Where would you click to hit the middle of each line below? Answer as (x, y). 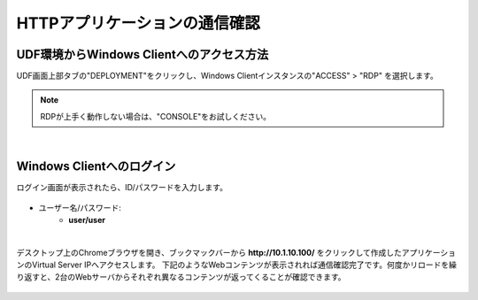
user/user (87, 219)
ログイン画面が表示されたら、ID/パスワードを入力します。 (122, 188)
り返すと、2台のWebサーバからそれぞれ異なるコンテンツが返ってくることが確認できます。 (181, 277)
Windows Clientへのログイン (96, 167)
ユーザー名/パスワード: (80, 207)
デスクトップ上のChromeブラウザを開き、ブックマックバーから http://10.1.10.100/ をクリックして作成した (209, 252)
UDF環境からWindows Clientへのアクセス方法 (143, 54)
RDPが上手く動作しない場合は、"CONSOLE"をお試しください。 (156, 116)
